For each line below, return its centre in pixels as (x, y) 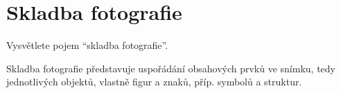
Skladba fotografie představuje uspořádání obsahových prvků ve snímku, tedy (171, 68)
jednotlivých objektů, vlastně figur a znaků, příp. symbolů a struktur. (154, 82)
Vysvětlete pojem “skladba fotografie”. (87, 45)
